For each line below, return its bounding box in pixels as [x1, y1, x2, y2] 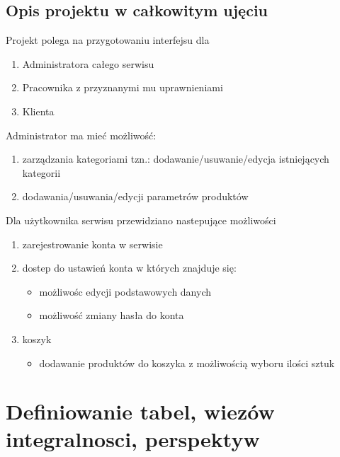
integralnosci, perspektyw [6, 424, 260, 453]
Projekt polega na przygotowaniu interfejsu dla [6, 33, 210, 47]
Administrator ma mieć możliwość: [6, 127, 157, 142]
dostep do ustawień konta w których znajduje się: [22, 260, 237, 275]
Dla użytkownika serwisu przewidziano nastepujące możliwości [6, 212, 276, 227]
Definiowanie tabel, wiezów [6, 397, 275, 426]
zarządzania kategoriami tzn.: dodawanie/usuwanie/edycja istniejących [22, 151, 329, 166]
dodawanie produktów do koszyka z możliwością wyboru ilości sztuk [39, 355, 335, 370]
